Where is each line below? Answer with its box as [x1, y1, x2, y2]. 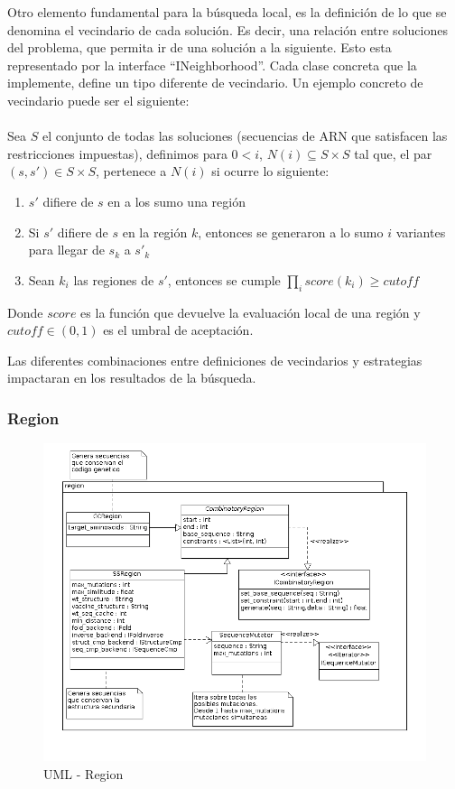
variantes [395, 222, 446, 241]
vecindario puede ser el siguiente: [7, 90, 190, 109]
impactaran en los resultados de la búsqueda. [7, 368, 256, 387]
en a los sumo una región [107, 191, 246, 210]
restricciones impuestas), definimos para [7, 144, 227, 162]
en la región [122, 222, 188, 241]
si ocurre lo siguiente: [211, 162, 330, 181]
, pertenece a [96, 162, 167, 181]
